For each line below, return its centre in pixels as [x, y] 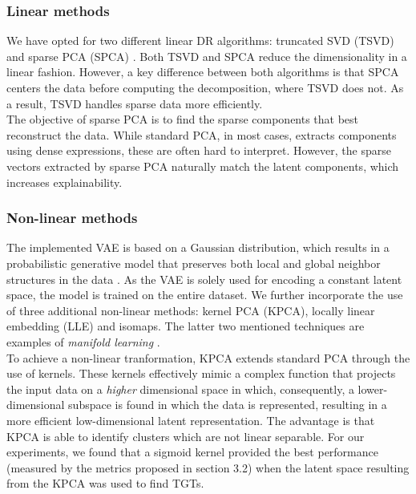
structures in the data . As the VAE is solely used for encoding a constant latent [204, 279]
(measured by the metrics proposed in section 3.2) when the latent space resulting [208, 467]
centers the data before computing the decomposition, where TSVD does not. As [205, 87]
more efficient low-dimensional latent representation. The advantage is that [191, 420]
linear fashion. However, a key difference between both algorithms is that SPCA [203, 72]
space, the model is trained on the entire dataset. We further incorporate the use [205, 295]
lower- [373, 389]
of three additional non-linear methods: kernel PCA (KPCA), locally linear [191, 310]
